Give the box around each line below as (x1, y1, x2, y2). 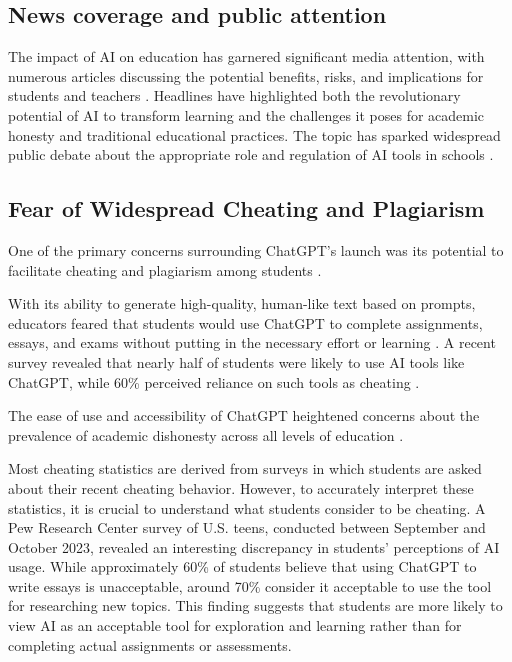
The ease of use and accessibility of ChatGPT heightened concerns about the (8, 405, 480, 426)
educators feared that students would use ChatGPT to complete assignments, (8, 312, 483, 333)
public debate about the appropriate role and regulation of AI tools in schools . (8, 144, 494, 165)
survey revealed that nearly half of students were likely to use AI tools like (8, 351, 465, 372)
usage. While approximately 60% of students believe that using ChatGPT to (8, 556, 477, 577)
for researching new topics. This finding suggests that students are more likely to (8, 595, 503, 616)
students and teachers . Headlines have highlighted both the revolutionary (8, 85, 461, 106)
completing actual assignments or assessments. (8, 634, 292, 655)
